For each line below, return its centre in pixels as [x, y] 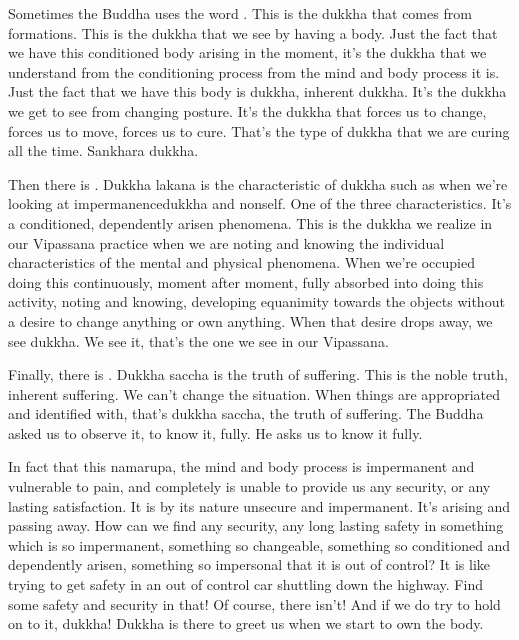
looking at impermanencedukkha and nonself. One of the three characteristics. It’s [260, 203]
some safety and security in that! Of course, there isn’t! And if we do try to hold [254, 603]
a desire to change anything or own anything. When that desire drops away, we [250, 320]
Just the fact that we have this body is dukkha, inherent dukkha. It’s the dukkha [257, 91]
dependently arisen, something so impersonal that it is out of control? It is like [249, 564]
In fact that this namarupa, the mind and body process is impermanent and [241, 466]
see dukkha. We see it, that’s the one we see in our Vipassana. [198, 340]
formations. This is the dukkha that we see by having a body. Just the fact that [253, 32]
